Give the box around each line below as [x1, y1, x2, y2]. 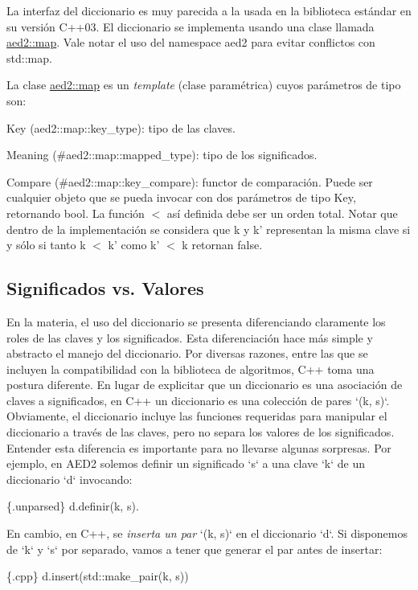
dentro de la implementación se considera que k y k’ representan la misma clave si [6, 220, 411, 237]
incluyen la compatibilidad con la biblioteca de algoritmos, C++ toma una [6, 360, 375, 377]
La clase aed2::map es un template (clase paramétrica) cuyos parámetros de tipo [6, 76, 401, 93]
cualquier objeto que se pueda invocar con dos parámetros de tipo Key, [6, 189, 356, 206]
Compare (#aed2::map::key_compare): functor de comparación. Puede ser [6, 173, 373, 190]
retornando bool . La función [6, 204, 145, 221]
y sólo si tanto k [6, 236, 86, 253]
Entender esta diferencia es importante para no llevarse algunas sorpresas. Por [6, 439, 391, 456]
